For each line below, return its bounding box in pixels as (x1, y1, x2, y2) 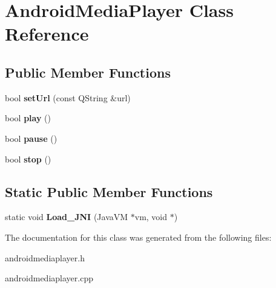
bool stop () (5, 152, 51, 165)
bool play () (5, 112, 51, 124)
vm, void (134, 210, 168, 223)
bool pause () (5, 132, 57, 144)
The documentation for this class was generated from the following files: (5, 230, 272, 243)
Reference (5, 21, 89, 46)
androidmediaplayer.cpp (5, 272, 93, 284)
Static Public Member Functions (5, 182, 213, 201)
